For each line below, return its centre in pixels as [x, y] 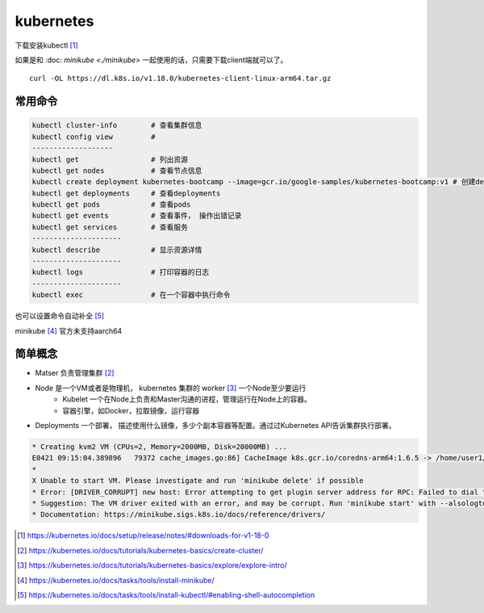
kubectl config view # [94, 136]
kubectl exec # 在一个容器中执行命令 [131, 295]
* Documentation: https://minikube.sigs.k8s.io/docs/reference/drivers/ [179, 514]
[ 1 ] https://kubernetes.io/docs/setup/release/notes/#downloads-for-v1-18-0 [143, 535]
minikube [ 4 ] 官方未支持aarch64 [69, 330]
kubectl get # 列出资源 [110, 159]
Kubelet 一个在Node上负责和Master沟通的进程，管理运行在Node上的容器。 [187, 399]
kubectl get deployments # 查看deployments [126, 193]
